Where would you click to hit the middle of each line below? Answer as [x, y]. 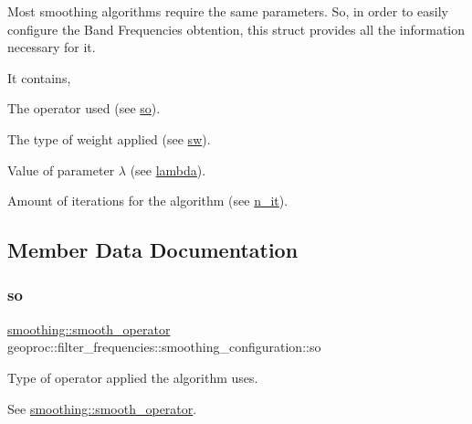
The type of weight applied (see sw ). [109, 138]
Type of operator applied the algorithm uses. [133, 377]
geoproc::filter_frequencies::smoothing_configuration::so [164, 347]
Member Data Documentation [153, 250]
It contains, [39, 77]
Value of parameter [61, 170]
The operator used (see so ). [84, 108]
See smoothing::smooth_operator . [102, 408]
